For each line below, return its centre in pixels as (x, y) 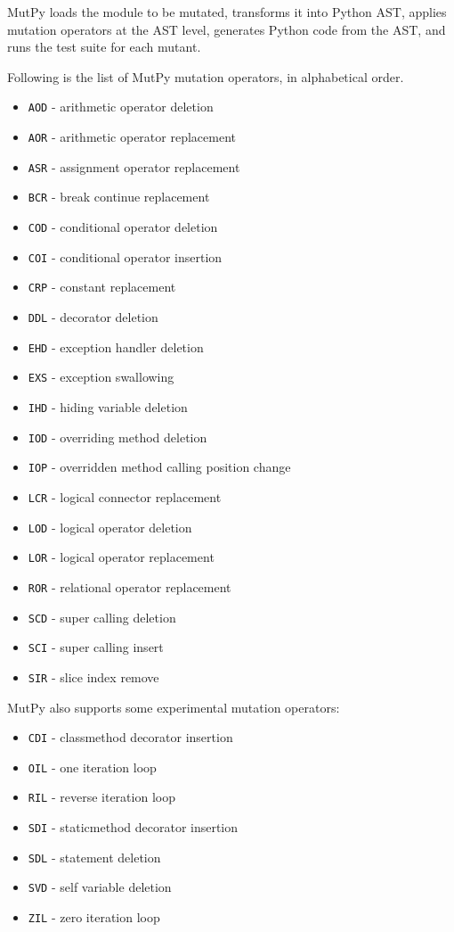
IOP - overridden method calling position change (159, 467)
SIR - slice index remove (93, 676)
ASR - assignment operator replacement (134, 166)
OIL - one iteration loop (92, 767)
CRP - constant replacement (102, 287)
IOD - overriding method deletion (118, 437)
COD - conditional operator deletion (123, 227)
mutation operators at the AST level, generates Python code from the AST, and (227, 29)
